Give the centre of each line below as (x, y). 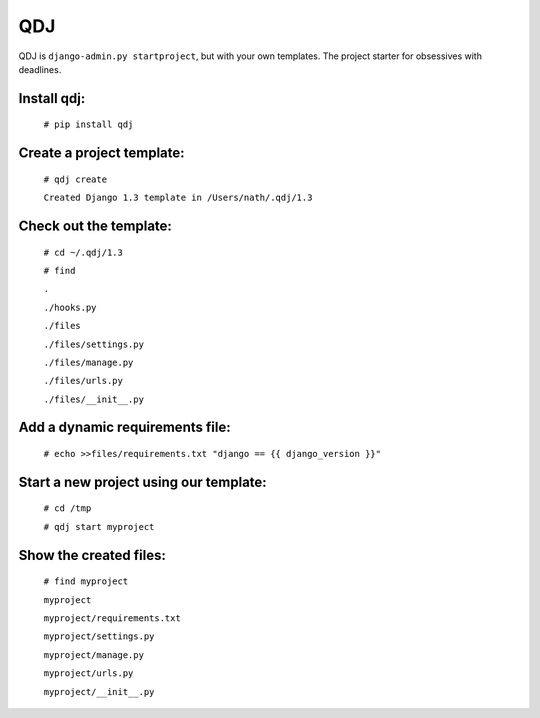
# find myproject (86, 581)
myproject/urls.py (88, 673)
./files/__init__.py (94, 399)
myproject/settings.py (99, 636)
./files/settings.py (94, 344)
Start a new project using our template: (142, 481)
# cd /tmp (67, 508)
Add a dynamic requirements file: (124, 427)
